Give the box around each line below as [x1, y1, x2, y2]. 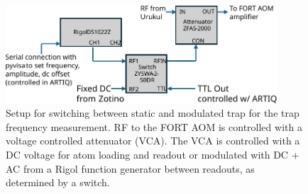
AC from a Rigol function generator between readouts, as [6, 161, 255, 176]
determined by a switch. [6, 175, 110, 190]
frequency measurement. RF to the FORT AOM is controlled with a [6, 119, 302, 134]
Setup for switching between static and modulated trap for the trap [6, 105, 299, 120]
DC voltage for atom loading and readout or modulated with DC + [6, 147, 299, 162]
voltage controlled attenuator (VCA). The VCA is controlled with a [6, 133, 300, 148]
